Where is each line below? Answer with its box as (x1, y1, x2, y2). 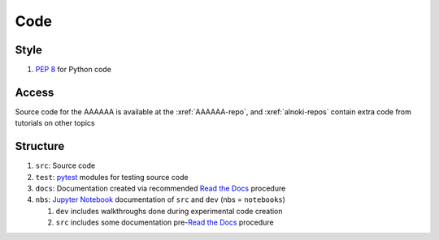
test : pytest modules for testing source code (35, 172, 189, 182)
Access (15, 85, 54, 99)
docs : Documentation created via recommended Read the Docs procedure (35, 183, 286, 194)
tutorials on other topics (15, 118, 95, 128)
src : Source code (35, 161, 96, 170)
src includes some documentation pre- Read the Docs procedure (55, 217, 274, 227)
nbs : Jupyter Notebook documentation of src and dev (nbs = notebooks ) (35, 195, 286, 204)
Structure (15, 139, 65, 153)
